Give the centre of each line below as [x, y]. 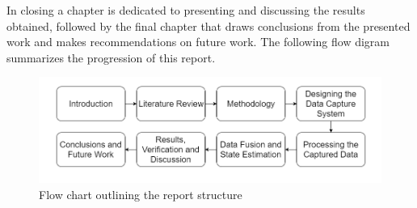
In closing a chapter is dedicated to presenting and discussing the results [186, 10]
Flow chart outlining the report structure [141, 195]
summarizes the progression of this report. [111, 57]
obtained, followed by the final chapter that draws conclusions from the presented [208, 25]
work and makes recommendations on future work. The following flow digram [198, 42]
